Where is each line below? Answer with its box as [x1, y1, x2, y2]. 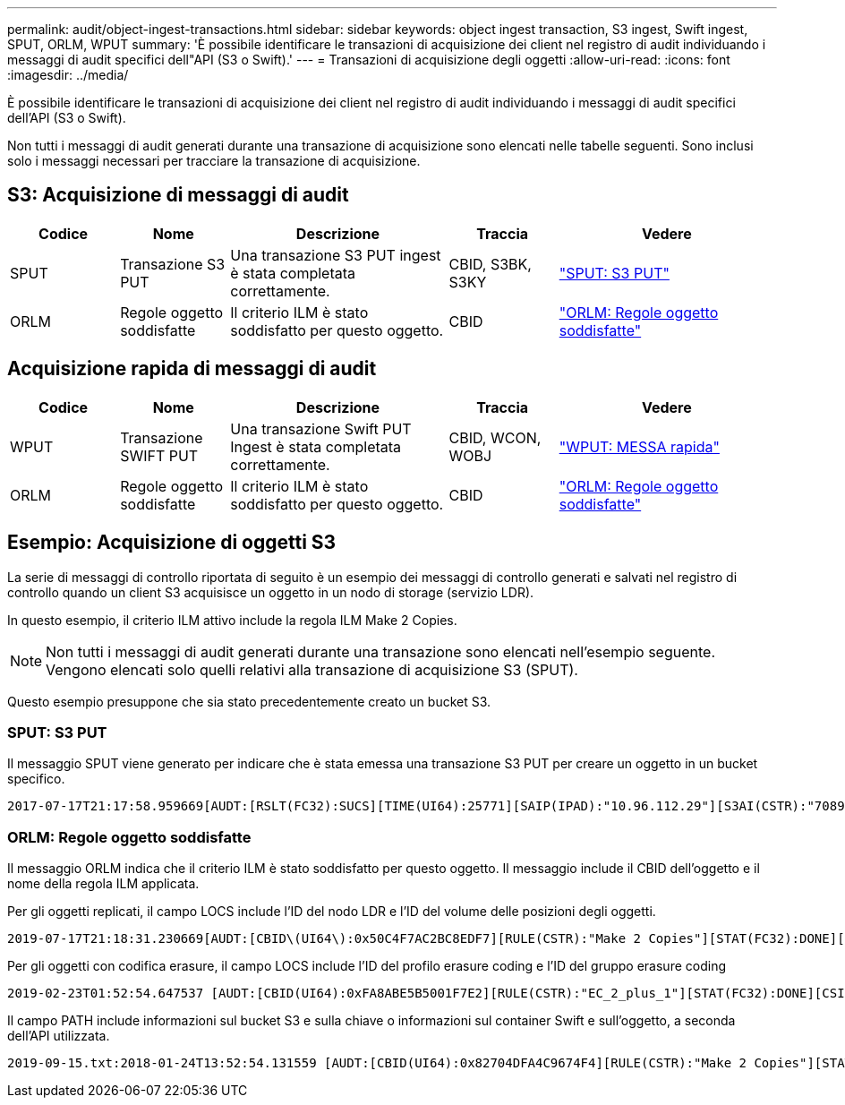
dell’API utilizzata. [7, 1028, 110, 1044]
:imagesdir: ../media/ [7, 67, 129, 82]
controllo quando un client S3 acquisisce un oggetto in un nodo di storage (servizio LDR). [7, 584, 534, 600]
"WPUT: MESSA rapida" [559, 437, 720, 456]
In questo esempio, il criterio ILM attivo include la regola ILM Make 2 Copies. [7, 612, 457, 628]
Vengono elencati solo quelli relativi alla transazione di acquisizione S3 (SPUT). [46, 660, 578, 679]
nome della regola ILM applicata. [7, 876, 200, 892]
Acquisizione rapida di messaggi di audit [7, 357, 377, 381]
